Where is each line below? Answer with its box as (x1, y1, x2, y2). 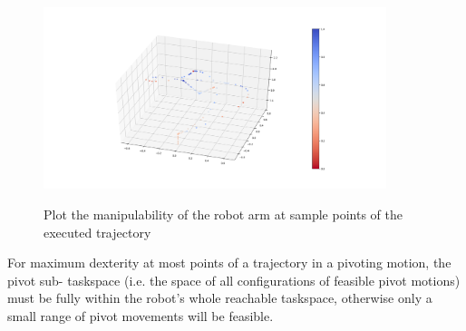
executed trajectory (44, 222, 151, 241)
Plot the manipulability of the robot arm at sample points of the (44, 205, 403, 223)
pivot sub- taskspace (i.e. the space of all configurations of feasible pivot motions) (7, 270, 461, 289)
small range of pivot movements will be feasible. (7, 306, 274, 325)
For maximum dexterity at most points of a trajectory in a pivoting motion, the (7, 253, 451, 272)
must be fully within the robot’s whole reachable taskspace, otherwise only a (7, 288, 432, 307)
